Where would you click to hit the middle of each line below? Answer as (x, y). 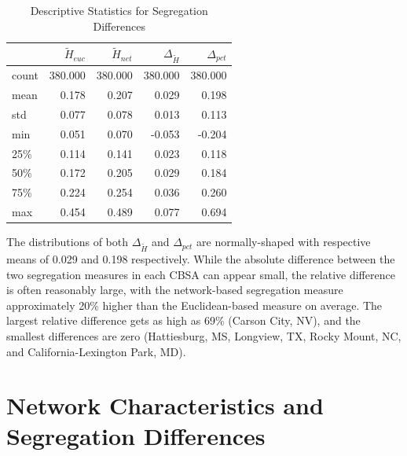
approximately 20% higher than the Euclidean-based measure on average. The (194, 305)
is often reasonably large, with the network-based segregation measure (175, 290)
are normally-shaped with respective (284, 242)
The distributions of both (68, 242)
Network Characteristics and (165, 405)
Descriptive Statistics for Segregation (119, 10)
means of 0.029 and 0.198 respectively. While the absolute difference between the (201, 258)
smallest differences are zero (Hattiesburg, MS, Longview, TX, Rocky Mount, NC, (204, 335)
